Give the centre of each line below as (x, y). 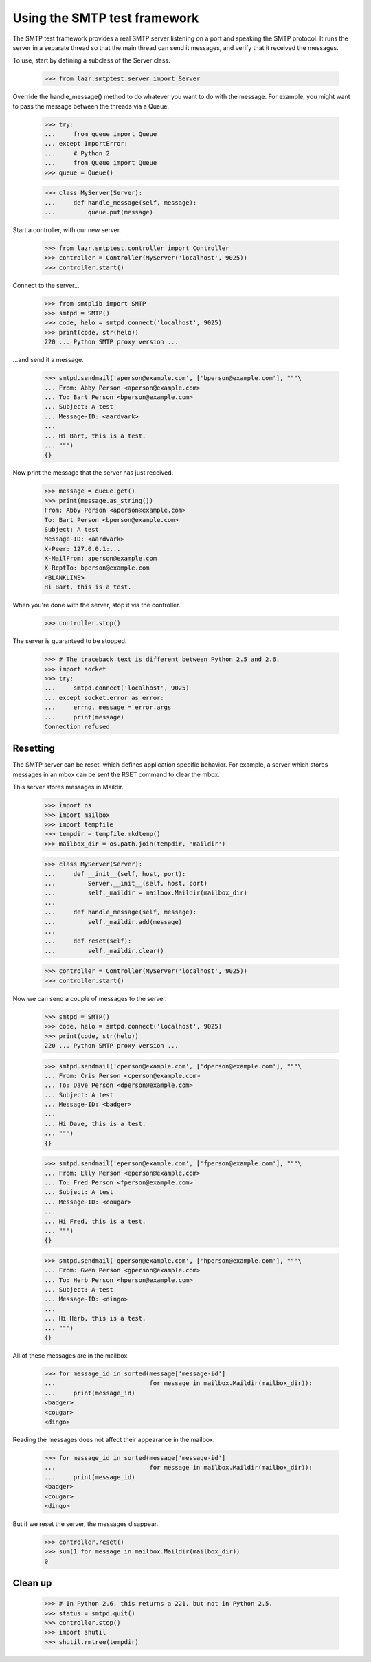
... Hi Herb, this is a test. (95, 1318)
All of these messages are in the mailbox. (71, 1356)
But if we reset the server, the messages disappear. (86, 1524)
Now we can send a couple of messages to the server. (90, 998)
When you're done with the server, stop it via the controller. (97, 605)
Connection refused (77, 726)
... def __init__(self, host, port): (115, 874)
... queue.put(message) (99, 212)
